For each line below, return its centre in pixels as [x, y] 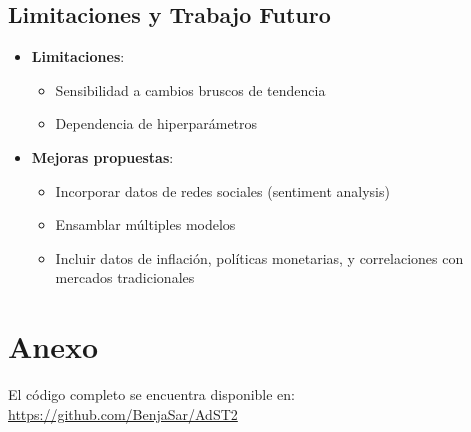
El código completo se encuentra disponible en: [151, 394]
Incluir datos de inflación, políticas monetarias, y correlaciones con [259, 257]
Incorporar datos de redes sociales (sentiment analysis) [222, 190]
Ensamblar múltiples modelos [145, 224]
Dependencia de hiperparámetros [156, 123]
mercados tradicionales [125, 277]
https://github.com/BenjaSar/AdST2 [123, 413]
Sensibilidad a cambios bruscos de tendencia [190, 89]
